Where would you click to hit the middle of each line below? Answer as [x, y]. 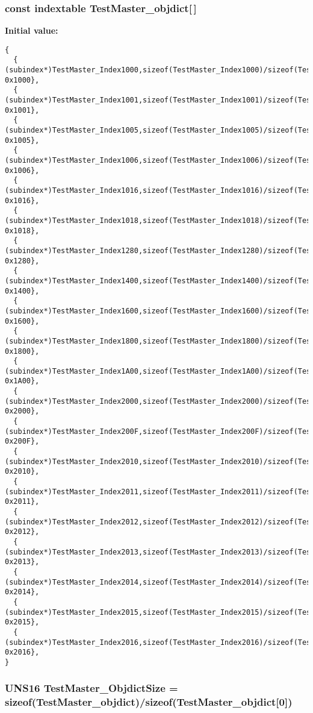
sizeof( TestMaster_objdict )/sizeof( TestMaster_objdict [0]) [149, 702]
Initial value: [32, 30]
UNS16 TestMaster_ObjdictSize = [91, 688]
